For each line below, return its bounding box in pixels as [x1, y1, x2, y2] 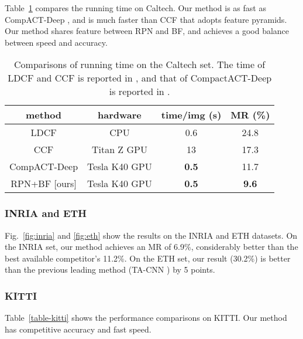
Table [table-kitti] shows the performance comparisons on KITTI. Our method [5, 311, 287, 324]
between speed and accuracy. [5, 36, 108, 48]
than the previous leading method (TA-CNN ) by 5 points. [5, 263, 215, 276]
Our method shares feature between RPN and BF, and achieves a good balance [5, 25, 290, 37]
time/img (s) [161, 108, 222, 122]
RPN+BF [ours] [11, 177, 77, 191]
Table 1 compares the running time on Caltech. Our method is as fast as [5, 2, 266, 13]
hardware [98, 108, 142, 122]
